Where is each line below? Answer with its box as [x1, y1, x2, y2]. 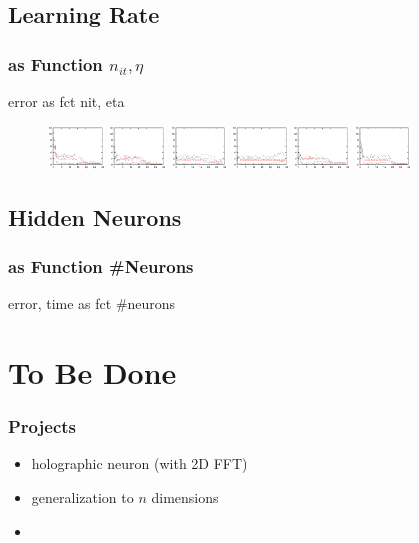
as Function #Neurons [8, 253, 194, 278]
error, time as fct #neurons [8, 293, 176, 314]
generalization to [31, 486, 134, 507]
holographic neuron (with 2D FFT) [31, 453, 248, 474]
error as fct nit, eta [8, 91, 125, 111]
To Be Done [8, 351, 177, 392]
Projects [8, 414, 77, 439]
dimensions [151, 486, 219, 507]
